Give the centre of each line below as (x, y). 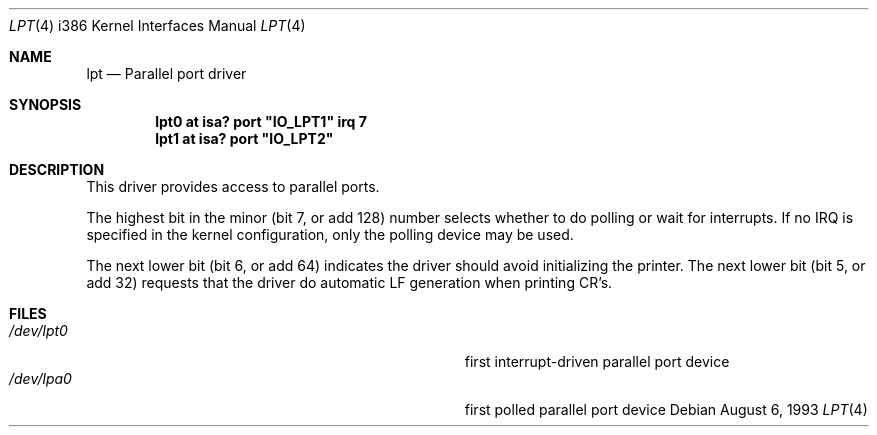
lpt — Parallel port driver (166, 73)
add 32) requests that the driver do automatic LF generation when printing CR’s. (349, 282)
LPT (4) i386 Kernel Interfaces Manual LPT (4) (157, 25)
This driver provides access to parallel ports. (233, 186)
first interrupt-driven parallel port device (597, 361)
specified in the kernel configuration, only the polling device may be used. (330, 234)
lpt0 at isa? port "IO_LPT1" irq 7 (261, 121)
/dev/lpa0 (40, 378)
